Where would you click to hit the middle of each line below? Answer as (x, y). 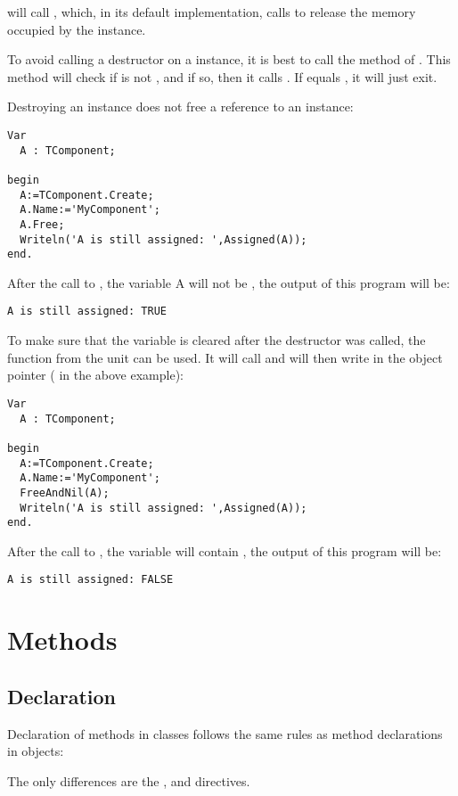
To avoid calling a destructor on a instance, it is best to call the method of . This (229, 59)
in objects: (36, 751)
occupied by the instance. (77, 29)
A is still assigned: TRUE (87, 312)
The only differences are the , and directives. (129, 780)
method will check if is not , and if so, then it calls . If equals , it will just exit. (222, 76)
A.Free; (42, 224)
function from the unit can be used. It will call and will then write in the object (225, 357)
